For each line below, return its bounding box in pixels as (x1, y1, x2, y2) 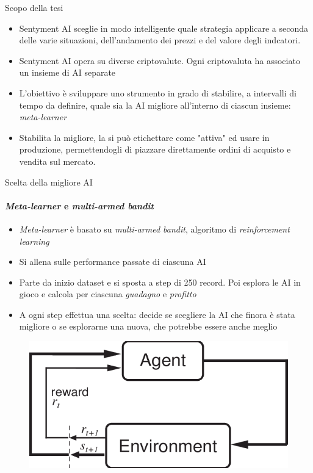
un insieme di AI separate (19, 66, 116, 79)
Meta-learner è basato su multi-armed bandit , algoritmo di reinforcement (19, 222, 290, 235)
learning (19, 234, 49, 247)
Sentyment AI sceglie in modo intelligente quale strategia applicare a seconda (19, 21, 308, 34)
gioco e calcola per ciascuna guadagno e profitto (19, 287, 196, 300)
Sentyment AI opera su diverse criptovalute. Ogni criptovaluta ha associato (19, 54, 300, 67)
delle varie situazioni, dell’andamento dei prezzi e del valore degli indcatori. (19, 34, 301, 46)
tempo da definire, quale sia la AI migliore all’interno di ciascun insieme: (19, 98, 291, 111)
